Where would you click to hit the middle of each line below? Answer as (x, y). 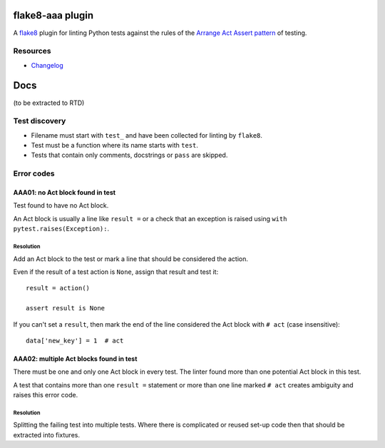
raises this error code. (46, 395)
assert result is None (66, 308)
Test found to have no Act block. (61, 205)
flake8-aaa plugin (53, 15)
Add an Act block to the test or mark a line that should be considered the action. (131, 259)
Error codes (34, 173)
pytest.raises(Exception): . (61, 229)
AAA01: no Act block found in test (65, 193)
